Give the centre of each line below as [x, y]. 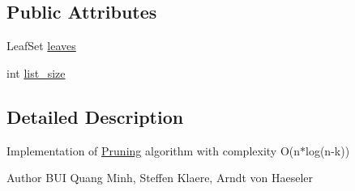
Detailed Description [95, 116]
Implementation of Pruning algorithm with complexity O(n [154, 150]
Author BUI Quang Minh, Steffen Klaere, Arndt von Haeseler [160, 178]
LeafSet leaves [41, 46]
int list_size [36, 72]
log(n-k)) [328, 150]
